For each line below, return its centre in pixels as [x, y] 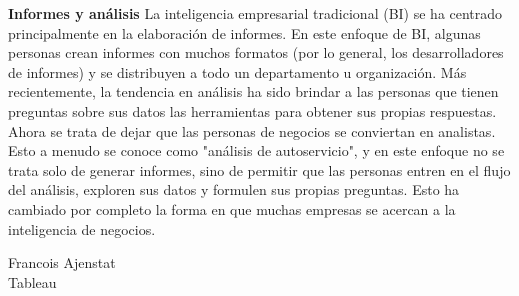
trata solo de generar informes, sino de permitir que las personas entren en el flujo [259, 169]
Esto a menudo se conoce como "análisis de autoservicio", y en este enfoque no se [256, 150]
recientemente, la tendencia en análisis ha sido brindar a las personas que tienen [253, 91]
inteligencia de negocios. [82, 228]
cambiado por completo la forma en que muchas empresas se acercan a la [232, 208]
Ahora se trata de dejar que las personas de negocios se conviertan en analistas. [252, 130]
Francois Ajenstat [62, 262]
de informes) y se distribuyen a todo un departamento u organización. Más [237, 71]
